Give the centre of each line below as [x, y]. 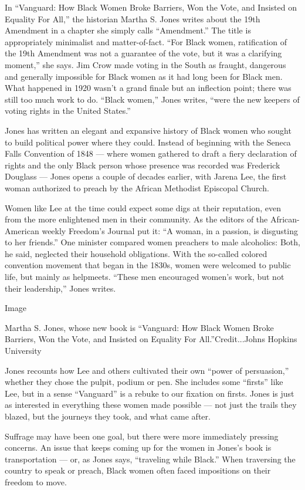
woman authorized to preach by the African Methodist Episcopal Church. [137, 187]
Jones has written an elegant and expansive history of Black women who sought [148, 130]
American [22, 230]
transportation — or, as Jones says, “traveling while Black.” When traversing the [150, 459]
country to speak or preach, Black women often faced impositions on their [138, 470]
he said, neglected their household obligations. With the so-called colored [136, 253]
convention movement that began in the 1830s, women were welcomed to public [148, 265]
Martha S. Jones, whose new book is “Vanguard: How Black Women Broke [139, 327]
